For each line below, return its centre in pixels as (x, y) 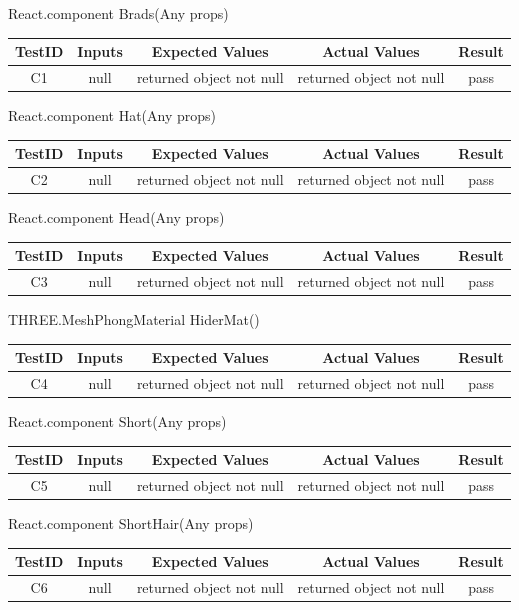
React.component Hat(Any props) (112, 115)
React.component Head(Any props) (116, 217)
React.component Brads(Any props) (118, 13)
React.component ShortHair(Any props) (131, 523)
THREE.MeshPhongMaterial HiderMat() (134, 319)
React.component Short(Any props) (117, 421)
